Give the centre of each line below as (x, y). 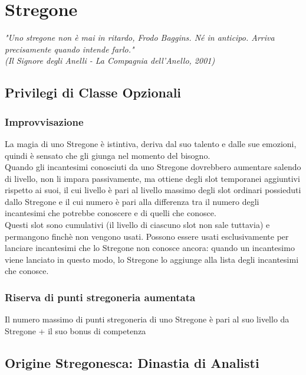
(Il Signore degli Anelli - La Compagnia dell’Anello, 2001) (110, 61)
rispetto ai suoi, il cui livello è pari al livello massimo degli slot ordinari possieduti (153, 190)
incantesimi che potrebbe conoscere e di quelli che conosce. (111, 213)
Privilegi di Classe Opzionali (93, 92)
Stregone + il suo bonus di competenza (75, 330)
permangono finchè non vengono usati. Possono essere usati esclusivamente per (147, 236)
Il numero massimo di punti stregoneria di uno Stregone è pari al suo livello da (147, 319)
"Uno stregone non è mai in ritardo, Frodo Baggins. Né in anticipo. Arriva (140, 37)
